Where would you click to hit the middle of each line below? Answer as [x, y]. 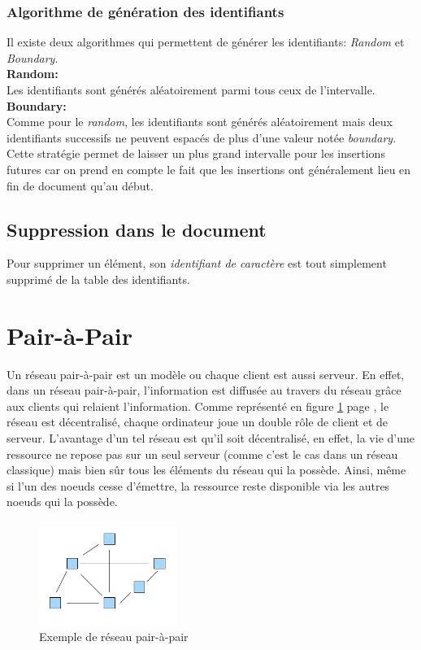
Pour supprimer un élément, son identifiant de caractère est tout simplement [197, 263]
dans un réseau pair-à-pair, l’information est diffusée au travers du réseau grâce [204, 390]
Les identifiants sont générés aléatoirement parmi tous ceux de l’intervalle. [191, 89]
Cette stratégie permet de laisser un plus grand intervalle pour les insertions [196, 153]
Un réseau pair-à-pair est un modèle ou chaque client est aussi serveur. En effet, [206, 374]
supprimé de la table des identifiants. [98, 279]
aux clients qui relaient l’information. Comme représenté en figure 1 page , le [198, 406]
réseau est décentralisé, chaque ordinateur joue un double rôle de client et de [197, 422]
